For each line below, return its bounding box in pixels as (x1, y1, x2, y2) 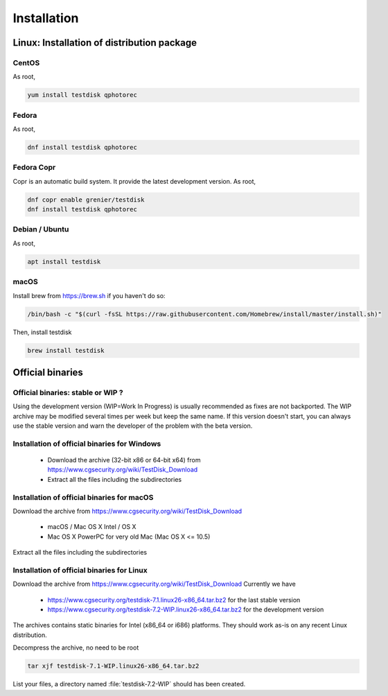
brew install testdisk (27, 347, 105, 354)
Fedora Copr (12, 163, 56, 173)
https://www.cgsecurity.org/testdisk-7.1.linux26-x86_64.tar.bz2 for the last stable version (47, 595, 301, 604)
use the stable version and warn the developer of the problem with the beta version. (12, 421, 253, 430)
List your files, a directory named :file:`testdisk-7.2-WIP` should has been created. (12, 680, 246, 688)
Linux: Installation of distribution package (12, 37, 197, 49)
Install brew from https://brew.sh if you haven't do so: (12, 291, 166, 299)
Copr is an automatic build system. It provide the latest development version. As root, (12, 177, 256, 185)
